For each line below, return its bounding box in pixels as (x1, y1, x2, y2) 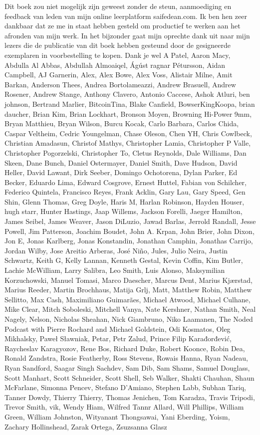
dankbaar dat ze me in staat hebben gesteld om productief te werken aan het (4, 20, 241, 31)
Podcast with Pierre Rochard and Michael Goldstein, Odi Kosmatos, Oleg (4, 323, 231, 334)
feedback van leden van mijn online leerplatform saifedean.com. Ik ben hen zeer (4, 10, 247, 21)
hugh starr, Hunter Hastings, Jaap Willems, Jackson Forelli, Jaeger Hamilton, (4, 206, 243, 217)
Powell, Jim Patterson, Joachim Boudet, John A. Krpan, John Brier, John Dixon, (4, 225, 255, 236)
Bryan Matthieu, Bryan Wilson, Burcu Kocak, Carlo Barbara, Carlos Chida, (4, 118, 239, 129)
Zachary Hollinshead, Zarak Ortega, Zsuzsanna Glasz (4, 421, 167, 432)
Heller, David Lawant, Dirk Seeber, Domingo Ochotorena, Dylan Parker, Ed (4, 167, 238, 178)
